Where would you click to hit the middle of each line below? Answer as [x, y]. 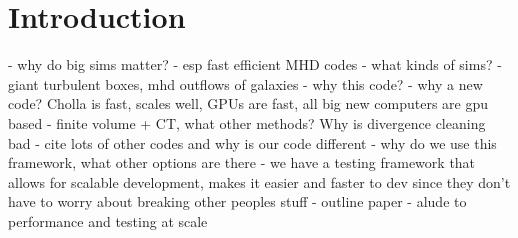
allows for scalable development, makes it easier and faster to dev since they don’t [259, 181]
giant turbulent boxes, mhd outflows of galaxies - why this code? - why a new [245, 83]
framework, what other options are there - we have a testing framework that [242, 162]
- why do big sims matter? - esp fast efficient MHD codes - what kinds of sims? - [255, 64]
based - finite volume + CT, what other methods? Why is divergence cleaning [247, 122]
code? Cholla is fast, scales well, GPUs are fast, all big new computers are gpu [248, 103]
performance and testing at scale [108, 220]
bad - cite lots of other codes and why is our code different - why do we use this [252, 142]
